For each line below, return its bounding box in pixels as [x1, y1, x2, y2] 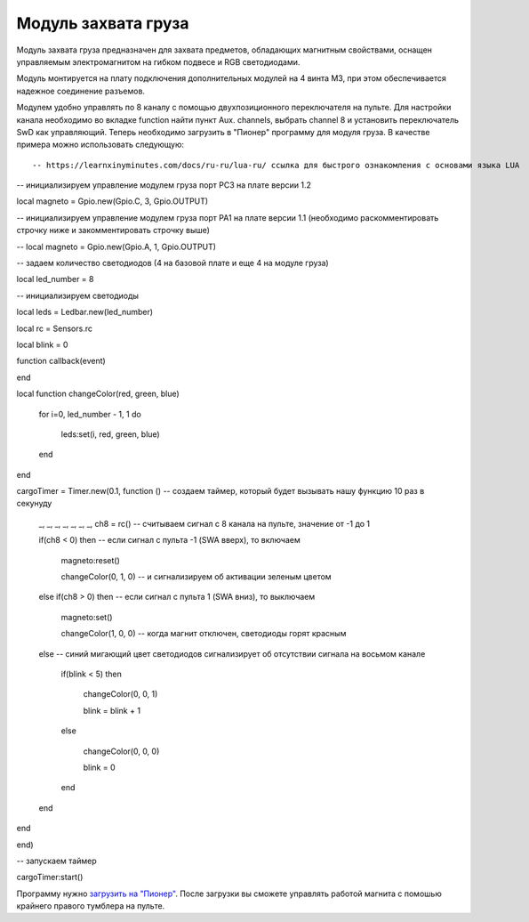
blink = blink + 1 [83, 705, 141, 716]
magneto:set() [60, 611, 113, 622]
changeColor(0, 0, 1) [83, 689, 158, 700]
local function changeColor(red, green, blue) [16, 388, 180, 400]
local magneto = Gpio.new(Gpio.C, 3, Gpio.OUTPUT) [16, 196, 209, 206]
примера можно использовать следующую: [16, 139, 184, 150]
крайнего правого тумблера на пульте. [16, 901, 165, 911]
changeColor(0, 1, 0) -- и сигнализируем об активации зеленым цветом [60, 571, 333, 582]
